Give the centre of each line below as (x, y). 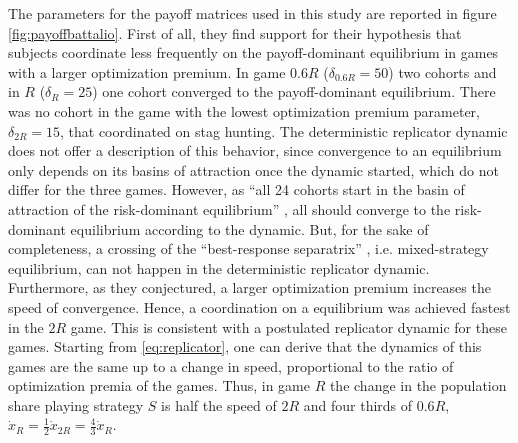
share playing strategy (76, 404)
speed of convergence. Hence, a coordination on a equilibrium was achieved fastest (259, 306)
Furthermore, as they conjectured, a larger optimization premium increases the (249, 287)
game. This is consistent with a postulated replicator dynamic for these (288, 326)
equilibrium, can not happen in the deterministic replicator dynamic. (219, 267)
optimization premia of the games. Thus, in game (159, 385)
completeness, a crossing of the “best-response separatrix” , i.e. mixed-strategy (248, 248)
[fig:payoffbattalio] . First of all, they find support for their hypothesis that (235, 32)
